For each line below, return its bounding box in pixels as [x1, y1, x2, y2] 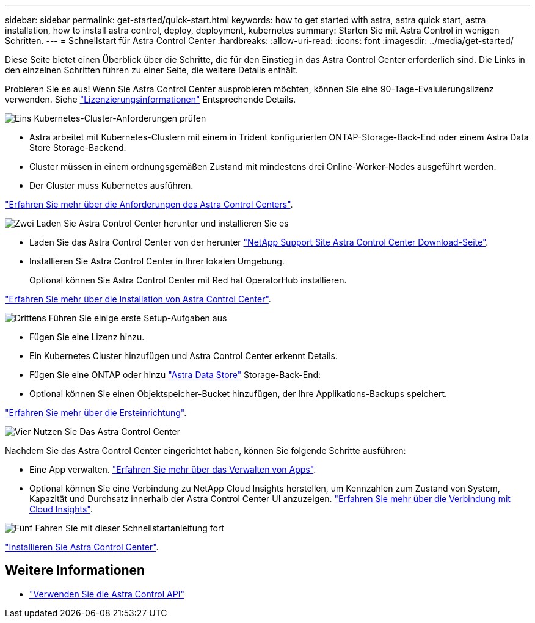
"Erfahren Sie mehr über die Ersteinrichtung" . [5, 407, 187, 418]
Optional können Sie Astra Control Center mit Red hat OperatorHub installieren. [29, 275, 347, 285]
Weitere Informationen [5, 563, 145, 578]
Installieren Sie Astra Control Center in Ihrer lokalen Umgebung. [29, 256, 285, 266]
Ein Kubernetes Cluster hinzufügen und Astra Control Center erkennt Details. [29, 351, 338, 361]
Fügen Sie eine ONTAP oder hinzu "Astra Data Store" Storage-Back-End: [29, 370, 321, 380]
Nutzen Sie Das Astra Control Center [33, 426, 180, 437]
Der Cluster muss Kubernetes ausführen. [29, 180, 194, 191]
